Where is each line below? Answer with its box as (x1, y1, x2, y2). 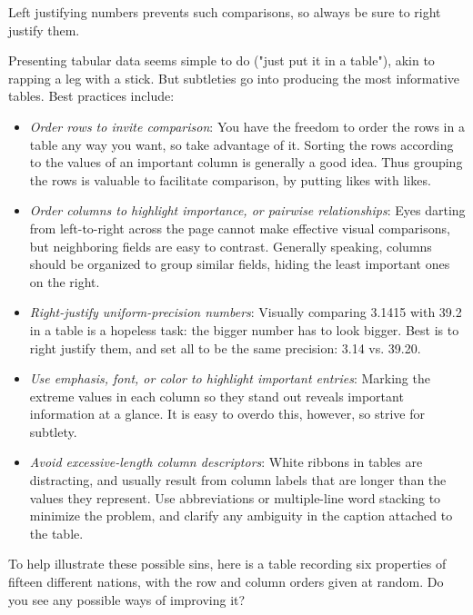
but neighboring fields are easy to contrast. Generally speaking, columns (29, 236, 432, 255)
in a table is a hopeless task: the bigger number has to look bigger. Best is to (29, 320, 459, 339)
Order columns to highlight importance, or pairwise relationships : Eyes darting (29, 201, 466, 220)
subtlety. (29, 422, 77, 441)
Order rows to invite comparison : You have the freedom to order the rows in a (29, 116, 465, 135)
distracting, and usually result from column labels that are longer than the (29, 471, 447, 490)
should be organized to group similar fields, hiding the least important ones (29, 254, 450, 273)
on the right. (29, 272, 100, 291)
